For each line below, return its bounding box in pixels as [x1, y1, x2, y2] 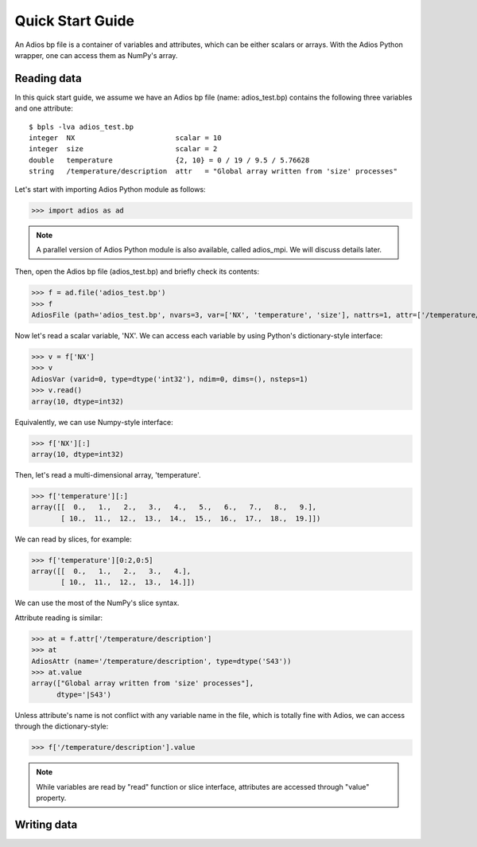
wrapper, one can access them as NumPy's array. [14, 50, 178, 60]
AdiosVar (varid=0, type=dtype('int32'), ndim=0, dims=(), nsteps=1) [31, 374, 308, 384]
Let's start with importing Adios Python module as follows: [14, 184, 206, 194]
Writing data [14, 818, 78, 831]
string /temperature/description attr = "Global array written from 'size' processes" [29, 167, 397, 176]
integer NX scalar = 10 [29, 134, 222, 142]
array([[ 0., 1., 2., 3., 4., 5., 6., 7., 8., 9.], [31, 502, 317, 512]
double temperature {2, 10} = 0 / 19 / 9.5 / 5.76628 [29, 155, 310, 165]
